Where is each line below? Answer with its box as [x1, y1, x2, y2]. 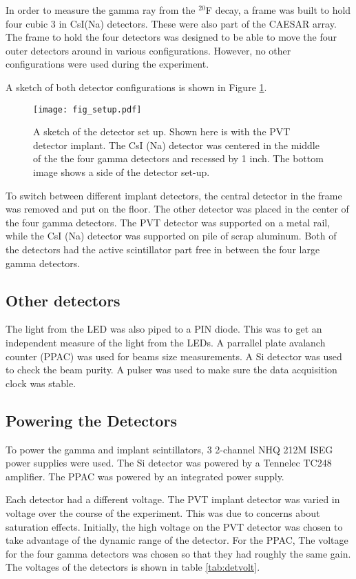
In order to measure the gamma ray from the [6, 3, 196, 17]
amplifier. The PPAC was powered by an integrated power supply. [6, 469, 284, 483]
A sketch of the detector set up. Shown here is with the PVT [33, 124, 291, 139]
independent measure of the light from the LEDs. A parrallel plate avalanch [6, 335, 326, 349]
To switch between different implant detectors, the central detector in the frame [6, 188, 342, 202]
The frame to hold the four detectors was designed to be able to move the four [6, 30, 337, 44]
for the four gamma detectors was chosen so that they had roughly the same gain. [6, 546, 351, 560]
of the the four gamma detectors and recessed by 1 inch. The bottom [33, 151, 324, 166]
